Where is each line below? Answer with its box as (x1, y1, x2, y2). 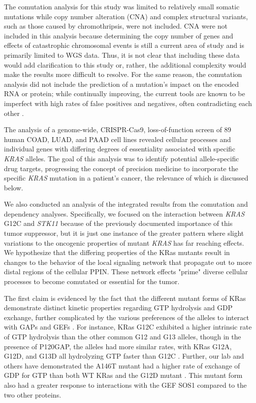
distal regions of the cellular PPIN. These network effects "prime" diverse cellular (4, 266, 248, 277)
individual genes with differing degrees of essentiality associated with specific (4, 144, 235, 154)
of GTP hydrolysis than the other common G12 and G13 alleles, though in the (4, 331, 241, 341)
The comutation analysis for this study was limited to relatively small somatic (4, 1, 240, 11)
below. (4, 182, 23, 192)
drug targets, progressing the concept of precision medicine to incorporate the (4, 163, 238, 173)
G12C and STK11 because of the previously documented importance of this (4, 218, 233, 228)
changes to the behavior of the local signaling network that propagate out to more (4, 256, 252, 267)
